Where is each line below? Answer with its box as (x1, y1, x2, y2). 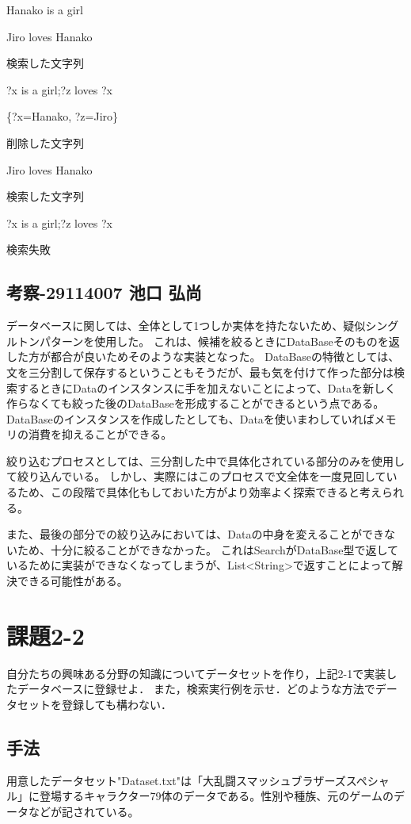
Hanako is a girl (6, 2, 83, 17)
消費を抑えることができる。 (28, 426, 173, 443)
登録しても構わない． (61, 696, 172, 712)
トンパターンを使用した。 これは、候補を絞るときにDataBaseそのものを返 (17, 332, 400, 349)
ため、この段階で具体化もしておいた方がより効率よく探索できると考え (17, 484, 382, 500)
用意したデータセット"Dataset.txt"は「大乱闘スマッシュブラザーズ (6, 772, 346, 788)
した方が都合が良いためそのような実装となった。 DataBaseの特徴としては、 (6, 348, 400, 365)
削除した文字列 (6, 134, 84, 151)
